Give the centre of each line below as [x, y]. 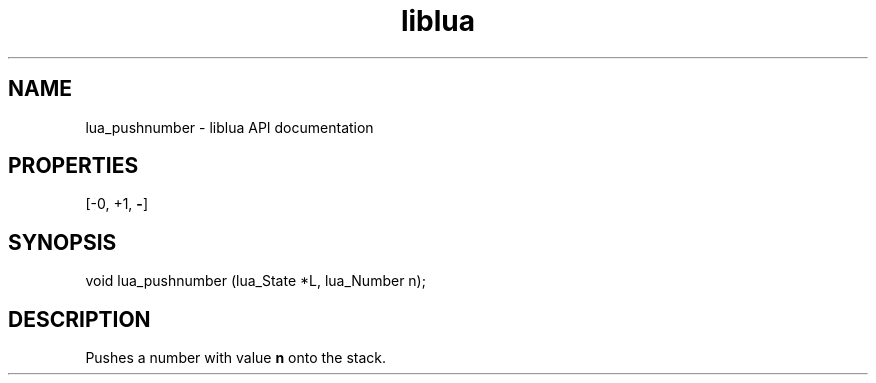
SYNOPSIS [62, 242]
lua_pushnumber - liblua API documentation [229, 127]
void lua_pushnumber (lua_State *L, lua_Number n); [255, 281]
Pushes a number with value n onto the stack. [236, 358]
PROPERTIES [73, 166]
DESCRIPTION [79, 319]
